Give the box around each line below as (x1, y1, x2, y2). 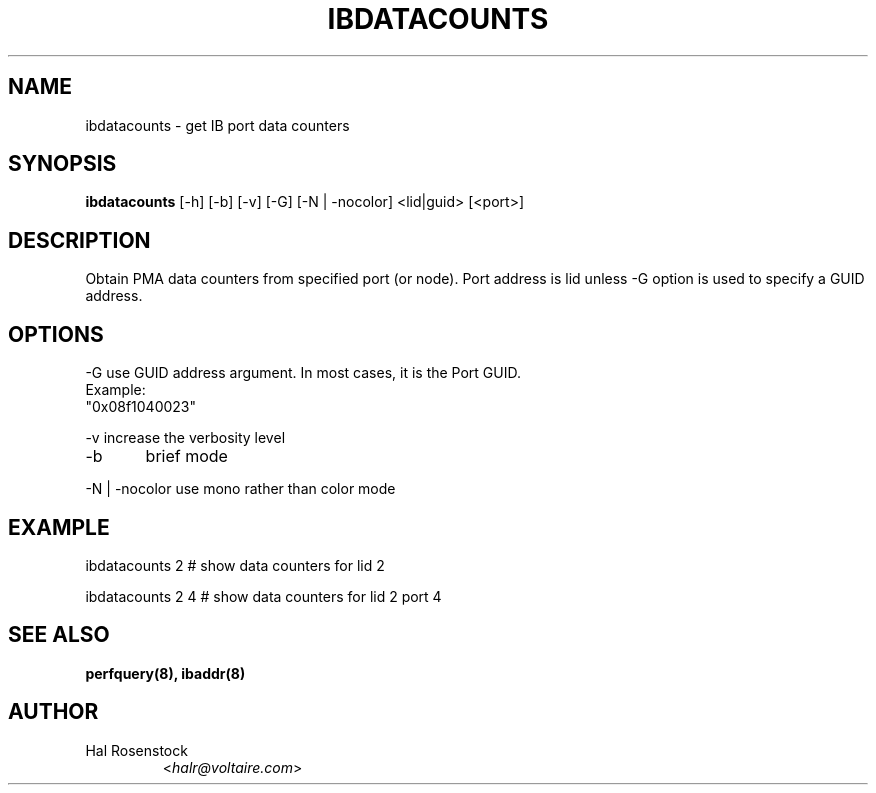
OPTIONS (8, 321, 104, 347)
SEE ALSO (8, 622, 110, 648)
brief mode (145, 446, 228, 467)
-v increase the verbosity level (85, 429, 286, 447)
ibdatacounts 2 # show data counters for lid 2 (85, 556, 385, 574)
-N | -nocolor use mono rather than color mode (85, 480, 396, 498)
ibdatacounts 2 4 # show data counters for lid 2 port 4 (85, 587, 442, 605)
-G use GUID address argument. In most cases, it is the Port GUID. (85, 364, 522, 382)
